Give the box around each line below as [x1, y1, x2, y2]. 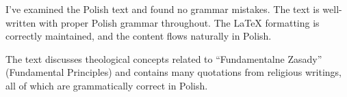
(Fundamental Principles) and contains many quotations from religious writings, [5, 65, 342, 79]
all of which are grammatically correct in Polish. [5, 78, 208, 92]
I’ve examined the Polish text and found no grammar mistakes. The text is [5, 2, 320, 16]
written [5, 15, 36, 29]
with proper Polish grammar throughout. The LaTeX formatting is [39, 15, 320, 29]
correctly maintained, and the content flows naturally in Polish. [5, 29, 272, 43]
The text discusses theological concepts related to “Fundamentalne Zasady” [5, 51, 322, 66]
